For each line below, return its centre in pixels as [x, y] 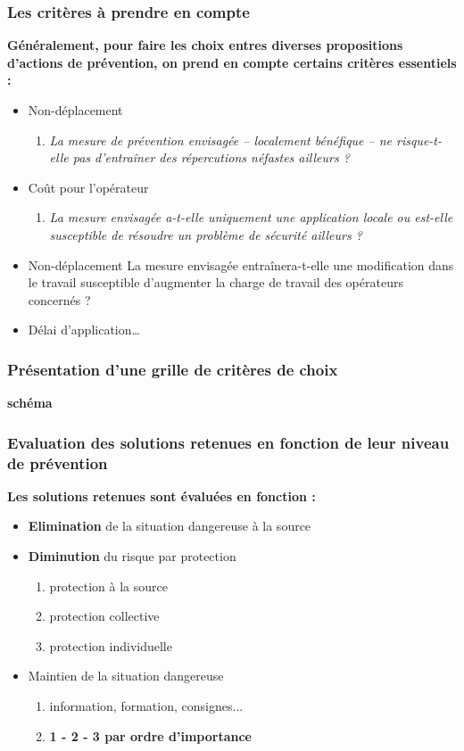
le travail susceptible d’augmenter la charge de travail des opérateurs [215, 282]
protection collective [104, 616]
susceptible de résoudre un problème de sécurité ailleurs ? [206, 234]
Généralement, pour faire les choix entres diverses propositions [205, 45]
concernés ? [59, 299]
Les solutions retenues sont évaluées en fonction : [162, 495]
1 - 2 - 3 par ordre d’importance [150, 735]
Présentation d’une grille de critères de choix [173, 369]
